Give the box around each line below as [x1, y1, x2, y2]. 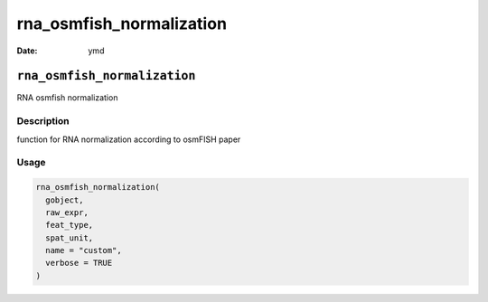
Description [16, 115, 70, 127]
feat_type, [45, 220, 94, 231]
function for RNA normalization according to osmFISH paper [16, 134, 241, 145]
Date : [16, 45, 38, 56]
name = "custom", [45, 245, 122, 256]
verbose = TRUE [45, 258, 113, 269]
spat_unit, [45, 232, 94, 243]
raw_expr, [45, 207, 89, 217]
